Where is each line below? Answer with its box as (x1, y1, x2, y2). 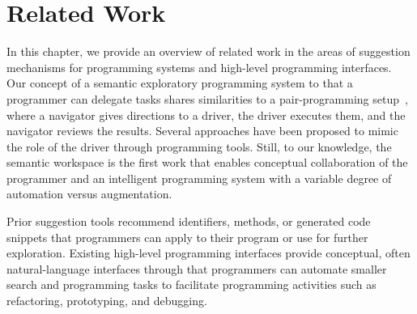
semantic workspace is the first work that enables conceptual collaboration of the (6, 154, 408, 171)
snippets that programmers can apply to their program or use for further (6, 228, 368, 245)
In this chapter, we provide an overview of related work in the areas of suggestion (6, 43, 411, 60)
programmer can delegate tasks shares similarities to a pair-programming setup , (6, 90, 408, 107)
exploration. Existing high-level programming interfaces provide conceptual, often (6, 244, 411, 261)
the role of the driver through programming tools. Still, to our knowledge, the (6, 138, 392, 155)
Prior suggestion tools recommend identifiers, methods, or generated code (6, 213, 371, 230)
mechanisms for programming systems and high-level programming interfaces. (6, 58, 392, 75)
